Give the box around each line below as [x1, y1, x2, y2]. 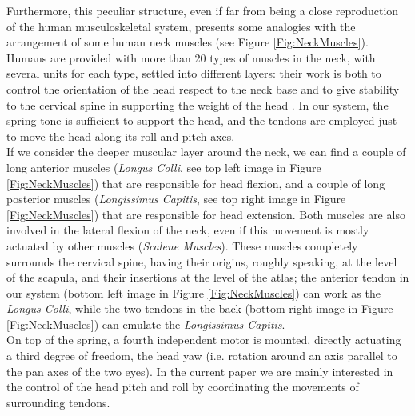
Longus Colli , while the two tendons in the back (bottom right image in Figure [6, 300, 393, 317]
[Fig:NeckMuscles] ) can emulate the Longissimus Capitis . [6, 315, 285, 332]
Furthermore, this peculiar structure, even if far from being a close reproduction [6, 2, 399, 18]
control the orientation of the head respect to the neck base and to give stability [6, 80, 400, 97]
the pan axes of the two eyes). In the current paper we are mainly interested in [6, 362, 393, 379]
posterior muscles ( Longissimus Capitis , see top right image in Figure [6, 190, 346, 207]
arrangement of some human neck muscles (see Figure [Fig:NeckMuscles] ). [6, 34, 369, 50]
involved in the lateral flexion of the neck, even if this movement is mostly [6, 222, 369, 238]
